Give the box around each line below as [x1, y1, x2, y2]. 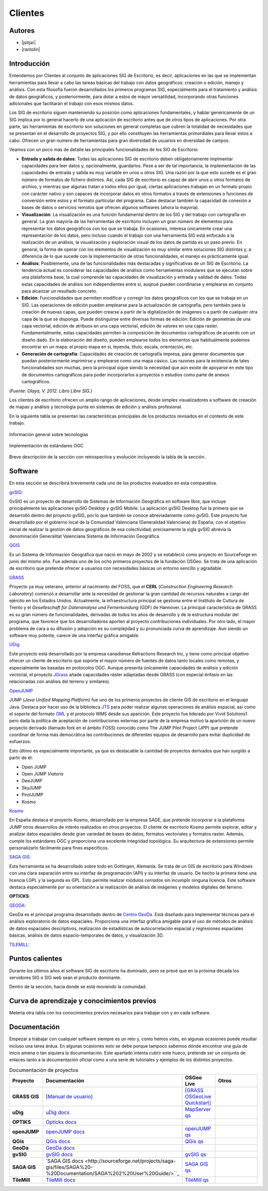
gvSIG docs [45, 1151, 73, 1158]
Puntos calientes [9, 955, 63, 963]
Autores [9, 26, 35, 35]
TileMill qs [185, 1177, 209, 1184]
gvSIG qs [185, 1151, 206, 1158]
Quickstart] [185, 1099, 211, 1106]
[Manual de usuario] [45, 1093, 93, 1100]
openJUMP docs [45, 1128, 85, 1135]
